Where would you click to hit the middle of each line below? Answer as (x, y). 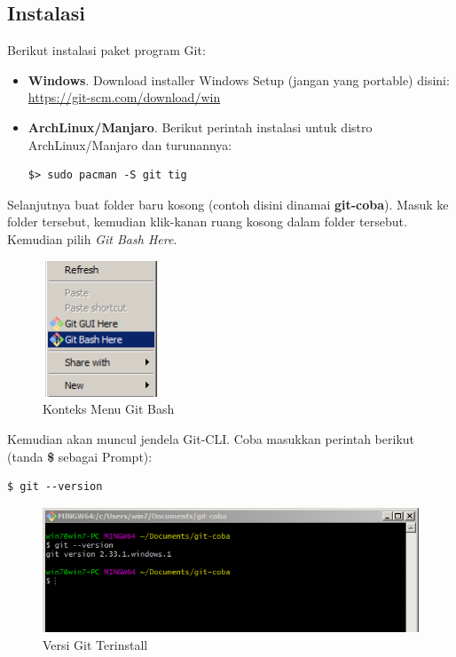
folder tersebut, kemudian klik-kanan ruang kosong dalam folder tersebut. (207, 222)
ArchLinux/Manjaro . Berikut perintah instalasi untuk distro (200, 127)
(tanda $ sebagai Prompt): (80, 456)
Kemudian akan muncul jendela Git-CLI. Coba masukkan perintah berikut (211, 438)
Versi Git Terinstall (95, 644)
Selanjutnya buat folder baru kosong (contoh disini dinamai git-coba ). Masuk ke (228, 204)
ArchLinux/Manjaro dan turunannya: (130, 144)
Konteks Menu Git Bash (109, 409)
